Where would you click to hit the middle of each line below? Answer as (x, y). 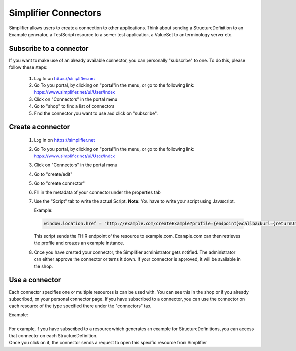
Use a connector (35, 280)
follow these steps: (28, 67)
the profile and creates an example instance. (79, 243)
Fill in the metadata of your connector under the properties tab (97, 192)
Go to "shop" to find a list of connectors (74, 106)
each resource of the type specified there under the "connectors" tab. (80, 306)
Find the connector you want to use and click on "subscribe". (96, 113)
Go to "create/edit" (53, 174)
